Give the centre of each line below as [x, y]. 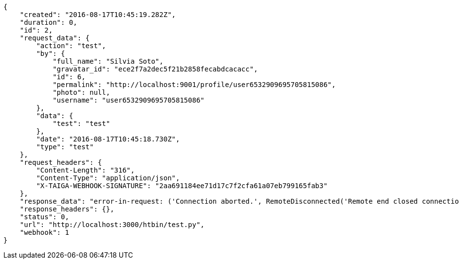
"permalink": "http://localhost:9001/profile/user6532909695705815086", [194, 85]
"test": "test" [82, 123]
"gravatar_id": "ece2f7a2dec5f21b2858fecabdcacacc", [155, 69]
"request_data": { [55, 38]
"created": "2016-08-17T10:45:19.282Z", [98, 15]
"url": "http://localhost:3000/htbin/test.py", [112, 225]
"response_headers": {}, [67, 209]
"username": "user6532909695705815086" [129, 100]
